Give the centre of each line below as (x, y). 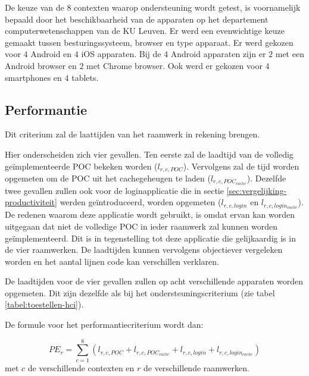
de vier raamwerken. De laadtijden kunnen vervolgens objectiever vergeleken (144, 250)
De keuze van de (35, 7)
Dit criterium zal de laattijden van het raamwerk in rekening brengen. (132, 134)
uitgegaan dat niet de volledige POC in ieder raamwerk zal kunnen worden (141, 226)
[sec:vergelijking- (257, 190)
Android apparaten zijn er (218, 54)
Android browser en (41, 65)
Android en (51, 54)
